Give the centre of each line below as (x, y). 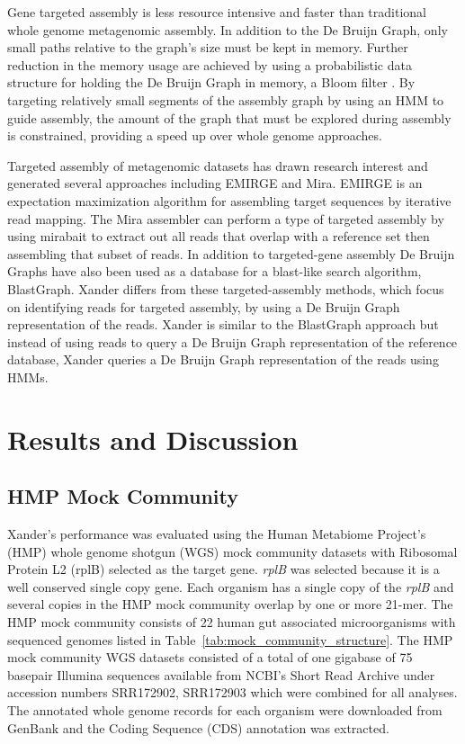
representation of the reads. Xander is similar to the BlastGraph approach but (223, 324)
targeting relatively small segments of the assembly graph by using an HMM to (226, 99)
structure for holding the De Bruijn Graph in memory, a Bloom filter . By (211, 82)
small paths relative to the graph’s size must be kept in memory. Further (208, 47)
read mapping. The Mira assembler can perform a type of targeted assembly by (226, 218)
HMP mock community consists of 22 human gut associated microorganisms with (232, 622)
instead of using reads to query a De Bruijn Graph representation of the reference (232, 341)
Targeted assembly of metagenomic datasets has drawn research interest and (218, 165)
